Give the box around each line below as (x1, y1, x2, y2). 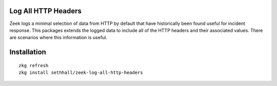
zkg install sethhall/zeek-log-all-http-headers (18, 70, 143, 76)
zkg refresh (18, 63, 49, 68)
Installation (9, 48, 46, 56)
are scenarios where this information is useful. (9, 35, 108, 41)
